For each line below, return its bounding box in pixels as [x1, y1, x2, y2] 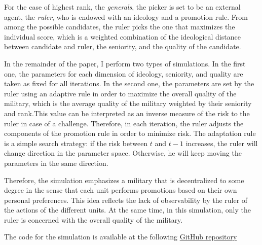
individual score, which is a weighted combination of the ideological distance [4, 31, 241, 42]
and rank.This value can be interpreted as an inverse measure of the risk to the [4, 108, 250, 118]
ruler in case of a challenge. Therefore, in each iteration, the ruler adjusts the [4, 118, 244, 128]
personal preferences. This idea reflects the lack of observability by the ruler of [4, 194, 248, 205]
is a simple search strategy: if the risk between [4, 137, 148, 148]
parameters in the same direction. [4, 157, 108, 168]
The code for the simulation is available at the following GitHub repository [4, 231, 237, 242]
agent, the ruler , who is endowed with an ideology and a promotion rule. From [4, 11, 248, 22]
